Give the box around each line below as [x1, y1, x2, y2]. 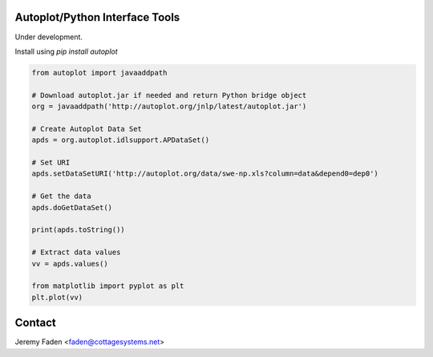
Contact [14, 316, 56, 330]
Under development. [14, 32, 83, 42]
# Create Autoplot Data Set [31, 124, 142, 133]
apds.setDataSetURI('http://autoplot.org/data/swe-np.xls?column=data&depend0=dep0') [31, 169, 378, 178]
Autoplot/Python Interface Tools [14, 10, 180, 24]
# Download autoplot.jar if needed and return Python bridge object [31, 91, 307, 99]
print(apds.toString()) [31, 225, 126, 234]
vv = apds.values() [31, 259, 108, 268]
